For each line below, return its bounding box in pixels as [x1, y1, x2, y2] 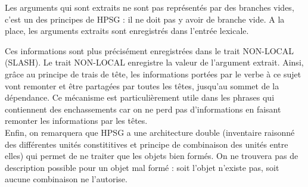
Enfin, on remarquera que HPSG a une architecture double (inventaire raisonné [5, 126, 295, 138]
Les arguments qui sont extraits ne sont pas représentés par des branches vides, [5, 1, 294, 13]
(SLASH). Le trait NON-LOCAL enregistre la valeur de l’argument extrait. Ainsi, [5, 56, 304, 68]
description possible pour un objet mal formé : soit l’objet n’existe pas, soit [5, 161, 279, 173]
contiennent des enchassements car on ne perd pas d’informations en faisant [5, 102, 281, 115]
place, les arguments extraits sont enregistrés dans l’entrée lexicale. [5, 24, 249, 37]
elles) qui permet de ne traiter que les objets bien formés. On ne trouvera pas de [5, 149, 298, 162]
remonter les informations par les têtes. [5, 114, 148, 127]
